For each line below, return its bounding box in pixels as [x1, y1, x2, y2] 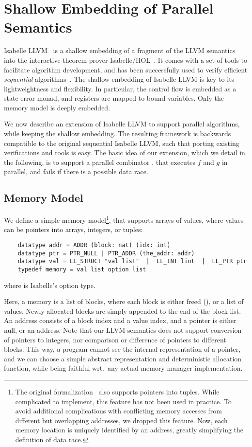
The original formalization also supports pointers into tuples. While [15, 387, 220, 397]
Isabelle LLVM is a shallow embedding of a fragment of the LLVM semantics [4, 45, 236, 55]
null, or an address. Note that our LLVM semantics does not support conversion [4, 325, 242, 335]
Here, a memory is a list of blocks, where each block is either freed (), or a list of [4, 296, 244, 306]
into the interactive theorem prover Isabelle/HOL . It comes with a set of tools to [4, 54, 247, 65]
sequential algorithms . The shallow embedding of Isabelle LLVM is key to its [4, 74, 235, 84]
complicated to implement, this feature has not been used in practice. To [15, 396, 232, 406]
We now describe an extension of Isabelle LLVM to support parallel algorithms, [4, 119, 240, 129]
